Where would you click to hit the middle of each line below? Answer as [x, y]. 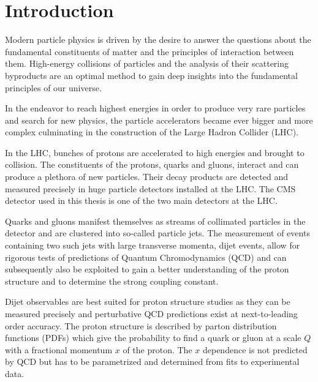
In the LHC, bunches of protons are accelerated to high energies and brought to [155, 152]
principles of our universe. [53, 87]
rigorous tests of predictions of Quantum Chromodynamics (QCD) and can [146, 257]
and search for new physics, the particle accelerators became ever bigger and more [159, 120]
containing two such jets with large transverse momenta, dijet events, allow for [153, 245]
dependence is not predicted [255, 349]
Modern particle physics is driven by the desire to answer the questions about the [158, 39]
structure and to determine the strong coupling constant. [112, 281]
